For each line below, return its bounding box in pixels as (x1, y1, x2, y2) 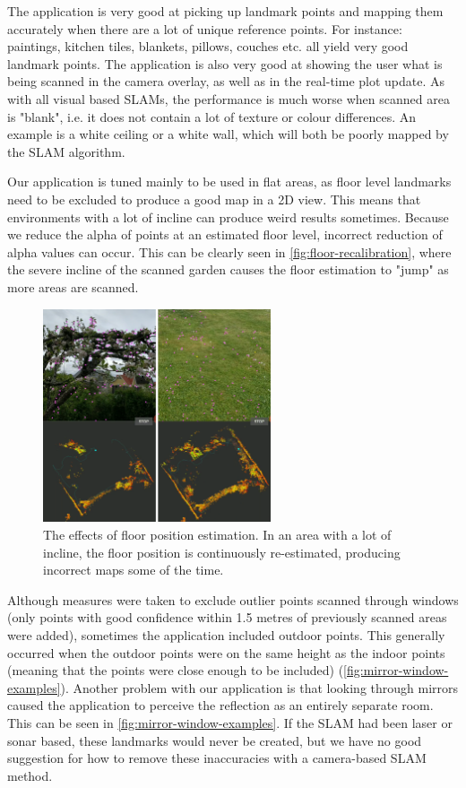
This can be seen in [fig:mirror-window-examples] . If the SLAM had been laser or (7, 714, 453, 732)
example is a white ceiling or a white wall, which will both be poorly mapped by (7, 125, 449, 143)
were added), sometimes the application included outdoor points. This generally (7, 626, 445, 645)
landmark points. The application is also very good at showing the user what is (7, 54, 443, 73)
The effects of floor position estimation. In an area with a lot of (43, 525, 392, 544)
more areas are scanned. (7, 277, 139, 296)
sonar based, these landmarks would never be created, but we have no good (7, 731, 422, 749)
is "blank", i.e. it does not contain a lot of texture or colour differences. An (7, 107, 417, 126)
